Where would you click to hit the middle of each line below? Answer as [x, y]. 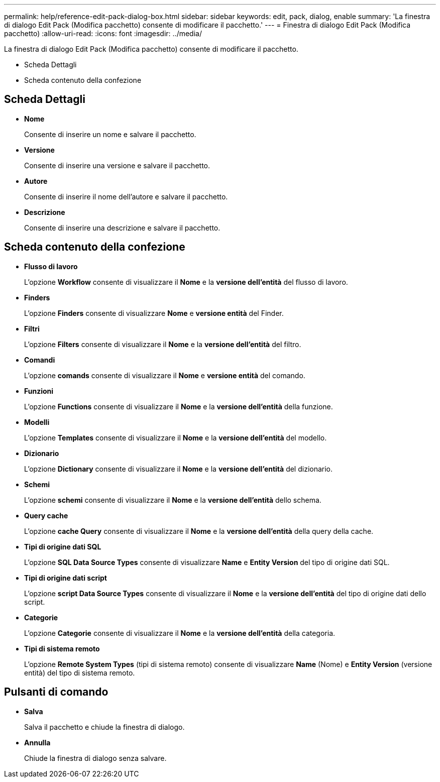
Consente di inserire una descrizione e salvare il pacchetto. [122, 228]
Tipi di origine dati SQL [63, 546]
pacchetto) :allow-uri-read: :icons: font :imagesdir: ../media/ [103, 33]
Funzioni [39, 391]
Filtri [32, 328]
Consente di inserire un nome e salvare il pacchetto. [110, 134]
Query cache [46, 515]
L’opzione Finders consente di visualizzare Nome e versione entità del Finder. [154, 313]
